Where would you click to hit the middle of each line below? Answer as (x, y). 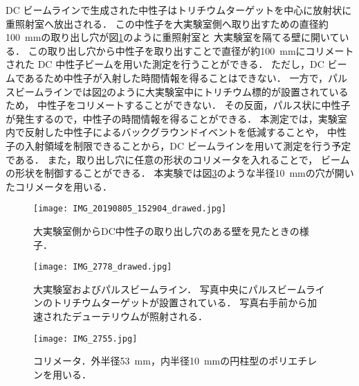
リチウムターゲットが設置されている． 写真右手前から (185, 302)
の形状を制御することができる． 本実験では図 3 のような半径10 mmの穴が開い (180, 173)
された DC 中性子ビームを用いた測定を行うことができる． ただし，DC (165, 64)
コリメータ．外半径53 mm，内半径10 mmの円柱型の (151, 361)
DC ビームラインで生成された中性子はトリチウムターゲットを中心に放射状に (179, 10)
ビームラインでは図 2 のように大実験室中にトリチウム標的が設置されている (182, 91)
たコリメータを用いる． (59, 186)
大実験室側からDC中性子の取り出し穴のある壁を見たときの (166, 230)
